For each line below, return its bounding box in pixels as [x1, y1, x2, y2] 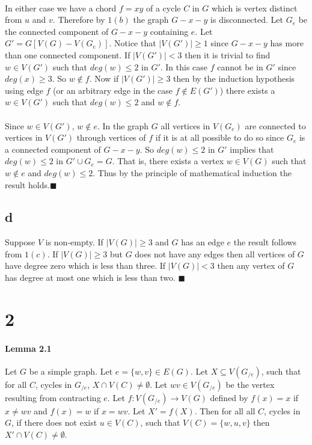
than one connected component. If [5, 48, 130, 61]
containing [150, 25, 189, 37]
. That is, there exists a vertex [112, 155, 224, 167]
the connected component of [5, 25, 109, 37]
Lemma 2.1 [5, 342, 52, 354]
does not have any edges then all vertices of [135, 247, 295, 260]
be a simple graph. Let [29, 364, 113, 377]
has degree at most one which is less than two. [5, 271, 176, 284]
